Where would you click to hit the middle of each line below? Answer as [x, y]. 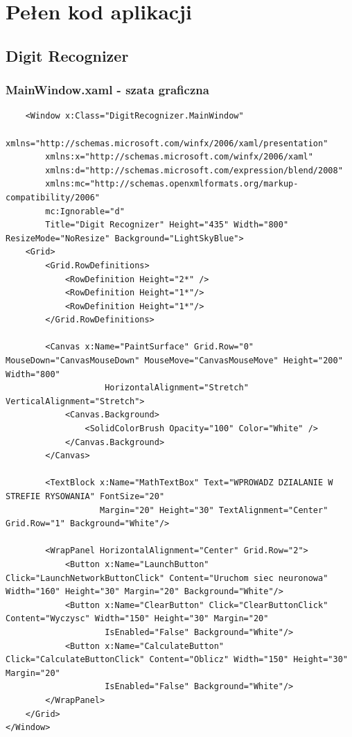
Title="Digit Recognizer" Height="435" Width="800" [167, 225]
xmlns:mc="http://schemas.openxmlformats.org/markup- [172, 184]
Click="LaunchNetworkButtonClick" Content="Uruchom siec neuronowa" [167, 578]
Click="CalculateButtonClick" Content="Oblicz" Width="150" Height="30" [177, 660]
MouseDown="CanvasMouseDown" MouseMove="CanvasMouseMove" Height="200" [174, 361]
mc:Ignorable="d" [85, 211]
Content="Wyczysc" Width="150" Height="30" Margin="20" [137, 619]
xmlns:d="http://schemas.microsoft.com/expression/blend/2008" [194, 170]
